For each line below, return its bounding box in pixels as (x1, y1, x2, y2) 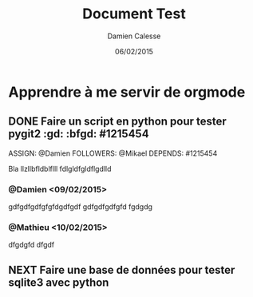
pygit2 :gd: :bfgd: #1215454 (8, 127, 149, 141)
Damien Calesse (107, 31, 161, 41)
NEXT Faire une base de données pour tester (8, 263, 235, 276)
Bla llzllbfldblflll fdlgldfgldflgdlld (8, 164, 112, 173)
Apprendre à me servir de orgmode (8, 83, 246, 101)
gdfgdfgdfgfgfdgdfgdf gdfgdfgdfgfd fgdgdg (8, 202, 153, 212)
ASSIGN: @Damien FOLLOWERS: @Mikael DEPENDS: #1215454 (8, 148, 218, 158)
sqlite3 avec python (8, 275, 109, 289)
